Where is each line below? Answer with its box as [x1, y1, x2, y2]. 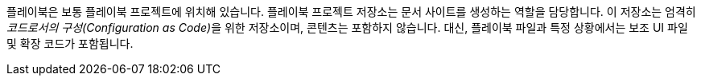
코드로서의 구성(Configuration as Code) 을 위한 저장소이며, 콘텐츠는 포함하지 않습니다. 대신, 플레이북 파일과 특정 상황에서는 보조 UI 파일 [6, 21, 688, 34]
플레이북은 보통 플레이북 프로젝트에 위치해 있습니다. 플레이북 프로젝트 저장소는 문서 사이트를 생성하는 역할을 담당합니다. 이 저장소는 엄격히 [6, 5, 696, 18]
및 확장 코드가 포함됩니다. [6, 37, 134, 50]
